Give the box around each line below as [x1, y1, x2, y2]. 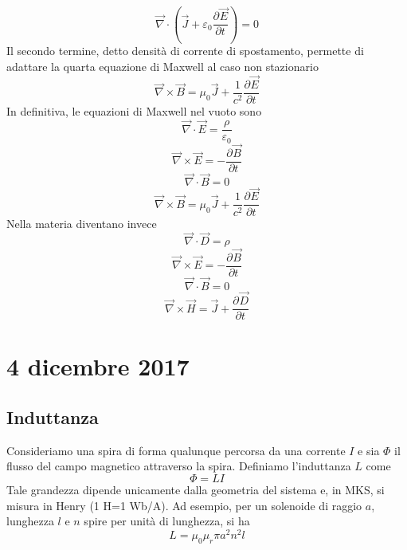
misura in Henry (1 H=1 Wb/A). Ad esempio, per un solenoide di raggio [6, 497, 362, 513]
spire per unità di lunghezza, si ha [84, 513, 250, 529]
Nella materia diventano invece [6, 214, 157, 231]
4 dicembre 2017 [6, 350, 190, 383]
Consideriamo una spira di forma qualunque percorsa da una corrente [6, 442, 346, 458]
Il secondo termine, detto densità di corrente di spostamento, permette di [6, 42, 364, 59]
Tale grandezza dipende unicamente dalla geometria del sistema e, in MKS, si [6, 481, 385, 497]
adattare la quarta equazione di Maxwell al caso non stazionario [6, 58, 319, 75]
